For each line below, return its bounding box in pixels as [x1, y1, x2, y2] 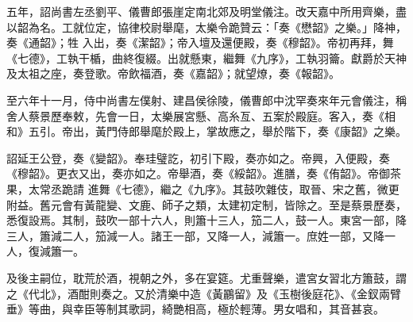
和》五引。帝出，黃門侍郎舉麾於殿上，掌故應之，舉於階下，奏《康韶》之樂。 [6, 123, 407, 140]
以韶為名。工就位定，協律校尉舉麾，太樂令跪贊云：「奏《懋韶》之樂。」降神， [6, 18, 407, 35]
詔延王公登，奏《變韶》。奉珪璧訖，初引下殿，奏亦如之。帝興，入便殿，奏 [6, 149, 390, 166]
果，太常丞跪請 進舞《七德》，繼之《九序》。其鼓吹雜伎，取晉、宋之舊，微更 [6, 180, 399, 197]
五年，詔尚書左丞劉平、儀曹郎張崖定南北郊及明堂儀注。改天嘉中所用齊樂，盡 [6, 3, 407, 19]
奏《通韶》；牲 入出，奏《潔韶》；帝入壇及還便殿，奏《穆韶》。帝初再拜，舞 [6, 34, 394, 51]
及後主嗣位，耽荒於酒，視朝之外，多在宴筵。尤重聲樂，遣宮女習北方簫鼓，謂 [6, 269, 407, 286]
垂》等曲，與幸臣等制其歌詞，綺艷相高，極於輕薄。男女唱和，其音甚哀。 [6, 301, 384, 317]
